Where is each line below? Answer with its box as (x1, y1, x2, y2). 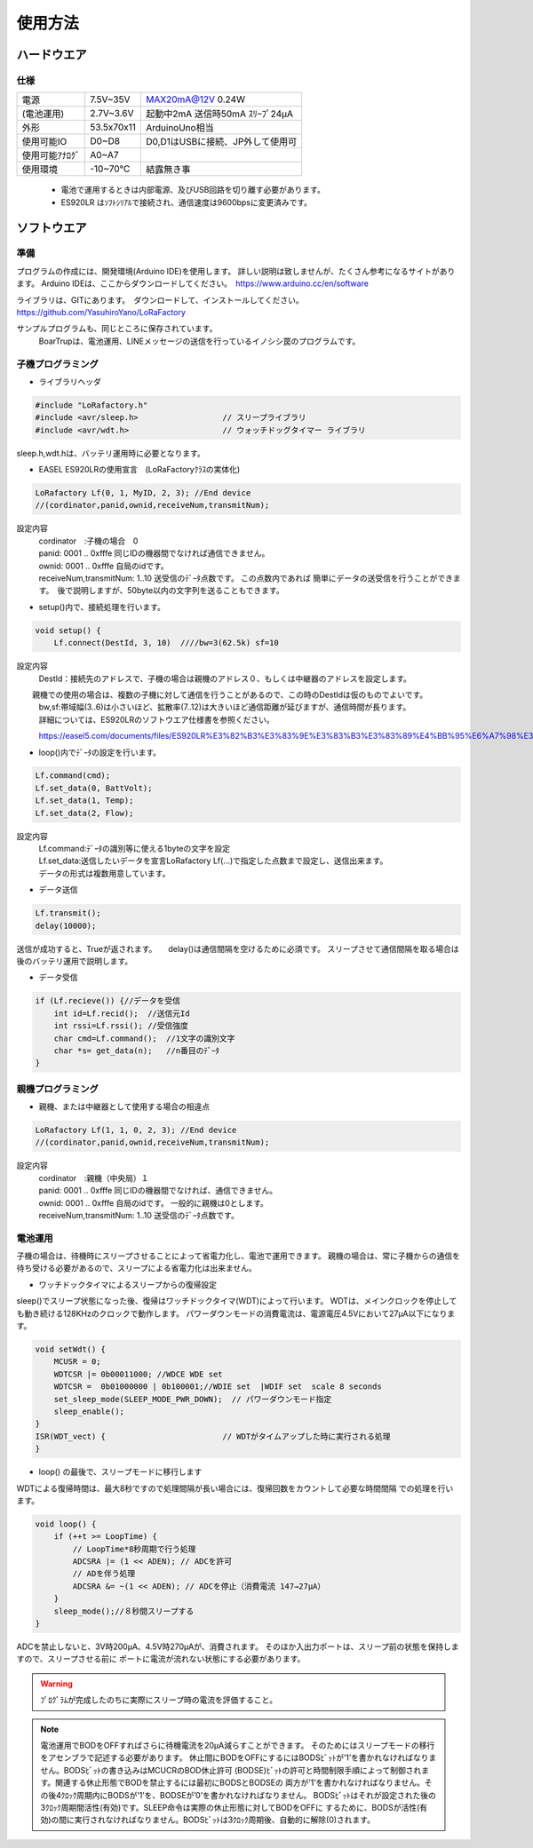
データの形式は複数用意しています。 (38, 868, 171, 878)
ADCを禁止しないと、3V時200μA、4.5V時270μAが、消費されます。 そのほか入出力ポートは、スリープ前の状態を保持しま (16, 1641, 459, 1652)
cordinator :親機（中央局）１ (38, 1172, 149, 1183)
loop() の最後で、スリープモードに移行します (38, 1466, 203, 1478)
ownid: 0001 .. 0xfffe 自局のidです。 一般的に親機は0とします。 (38, 1197, 268, 1208)
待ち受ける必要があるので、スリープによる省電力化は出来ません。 (16, 1263, 257, 1273)
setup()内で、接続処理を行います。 (38, 601, 166, 612)
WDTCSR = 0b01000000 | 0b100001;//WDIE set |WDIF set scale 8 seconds (53, 1382, 382, 1392)
